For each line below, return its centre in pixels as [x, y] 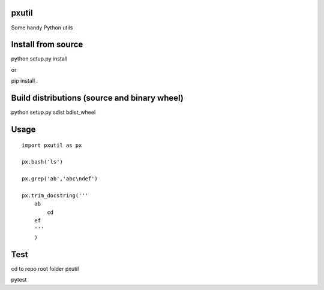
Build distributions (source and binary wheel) [97, 98]
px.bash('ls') [42, 162]
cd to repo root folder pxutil [45, 268]
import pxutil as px [52, 145]
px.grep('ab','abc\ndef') [60, 179]
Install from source [47, 45]
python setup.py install [39, 59]
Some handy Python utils [42, 28]
